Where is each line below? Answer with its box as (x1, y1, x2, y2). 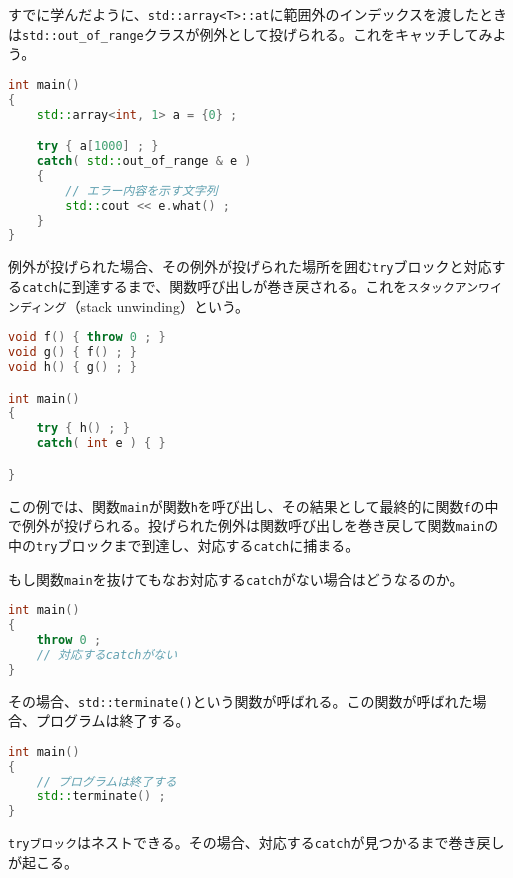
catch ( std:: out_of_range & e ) (36, 154, 252, 169)
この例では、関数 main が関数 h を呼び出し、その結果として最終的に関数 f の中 (8, 495, 499, 516)
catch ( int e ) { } (36, 436, 166, 451)
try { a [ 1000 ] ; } (36, 139, 159, 154)
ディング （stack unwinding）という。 (19, 295, 250, 316)
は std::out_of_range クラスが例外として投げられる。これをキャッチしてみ (8, 23, 493, 44)
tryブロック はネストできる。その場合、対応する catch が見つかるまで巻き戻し (8, 832, 505, 853)
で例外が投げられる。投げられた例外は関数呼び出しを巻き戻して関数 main (8, 515, 485, 536)
